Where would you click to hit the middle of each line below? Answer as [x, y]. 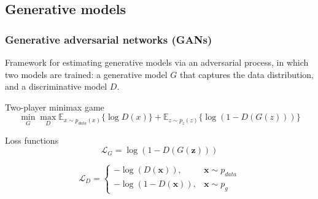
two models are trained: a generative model [86, 74]
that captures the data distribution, [247, 74]
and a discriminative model [56, 86]
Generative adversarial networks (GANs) [109, 39]
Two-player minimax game [55, 107]
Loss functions [32, 140]
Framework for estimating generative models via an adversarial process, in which [157, 62]
